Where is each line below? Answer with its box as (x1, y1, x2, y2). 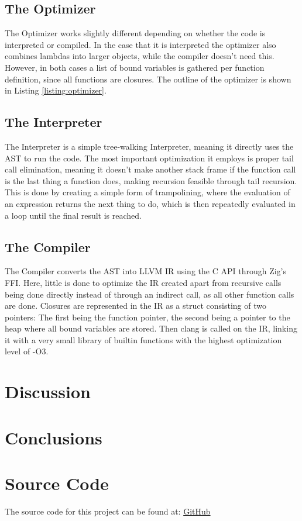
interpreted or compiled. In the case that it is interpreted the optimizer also (5, 38, 276, 50)
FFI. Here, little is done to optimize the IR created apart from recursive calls (5, 276, 282, 288)
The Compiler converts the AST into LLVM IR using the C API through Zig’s (5, 265, 286, 277)
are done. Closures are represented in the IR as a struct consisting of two (5, 299, 266, 312)
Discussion (5, 379, 91, 403)
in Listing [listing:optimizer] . (5, 84, 107, 96)
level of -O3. (5, 345, 49, 357)
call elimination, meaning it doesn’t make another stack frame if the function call (5, 163, 296, 175)
